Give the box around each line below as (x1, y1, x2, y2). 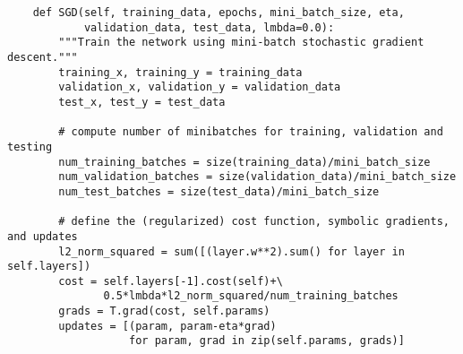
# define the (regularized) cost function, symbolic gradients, (58, 215, 450, 229)
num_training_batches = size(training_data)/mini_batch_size (58, 155, 431, 168)
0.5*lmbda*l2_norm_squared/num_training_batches (103, 289, 399, 303)
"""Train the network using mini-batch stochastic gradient (58, 36, 424, 49)
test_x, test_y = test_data (58, 95, 226, 108)
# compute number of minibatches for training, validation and (58, 125, 443, 139)
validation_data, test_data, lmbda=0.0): (83, 21, 335, 34)
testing (7, 140, 53, 153)
